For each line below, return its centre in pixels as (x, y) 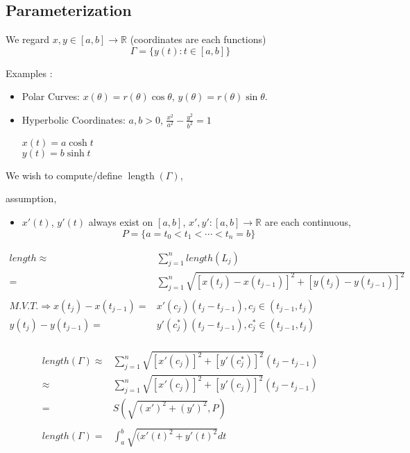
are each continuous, (308, 222)
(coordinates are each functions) (198, 39)
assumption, (31, 198)
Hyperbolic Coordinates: (74, 119)
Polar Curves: (51, 96)
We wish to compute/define (64, 175)
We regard (28, 39)
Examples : (29, 73)
